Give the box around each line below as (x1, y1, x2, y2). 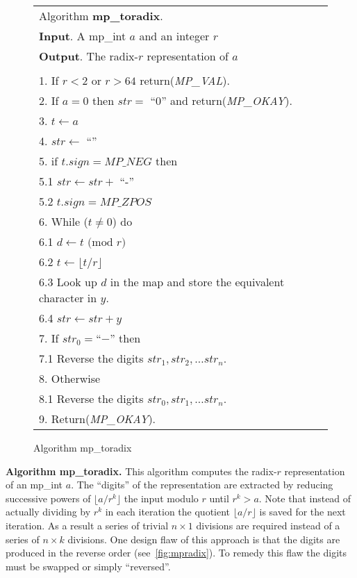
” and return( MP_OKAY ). (161, 92, 292, 108)
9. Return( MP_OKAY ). (39, 411, 156, 427)
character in (39, 290, 97, 306)
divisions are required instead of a (196, 518, 340, 532)
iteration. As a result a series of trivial (6, 518, 169, 532)
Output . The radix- (39, 48, 138, 64)
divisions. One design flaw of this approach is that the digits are (67, 531, 340, 546)
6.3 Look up (39, 274, 97, 290)
